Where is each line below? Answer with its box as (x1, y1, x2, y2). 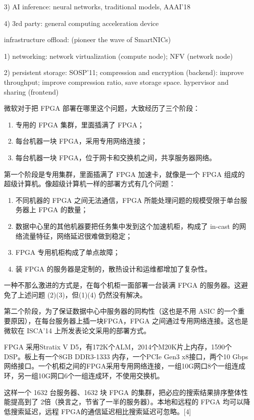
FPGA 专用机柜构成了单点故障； (15, 247, 120, 257)
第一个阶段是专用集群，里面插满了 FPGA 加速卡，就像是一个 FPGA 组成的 (4, 169, 245, 179)
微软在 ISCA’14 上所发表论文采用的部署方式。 (4, 325, 151, 335)
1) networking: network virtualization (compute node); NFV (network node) (4, 50, 233, 61)
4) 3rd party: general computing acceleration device (4, 18, 159, 28)
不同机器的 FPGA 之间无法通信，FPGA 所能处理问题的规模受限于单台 (15, 195, 241, 205)
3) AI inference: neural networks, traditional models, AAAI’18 (4, 1, 191, 11)
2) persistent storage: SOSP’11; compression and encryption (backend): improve (4, 67, 244, 77)
